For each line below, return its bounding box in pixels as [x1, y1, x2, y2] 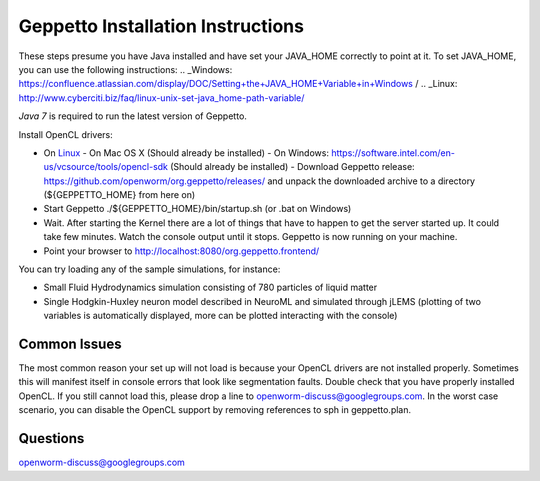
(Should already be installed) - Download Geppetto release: [170, 161, 415, 173]
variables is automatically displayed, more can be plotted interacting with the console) [43, 310, 398, 322]
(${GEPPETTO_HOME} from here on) [43, 189, 196, 201]
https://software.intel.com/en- [331, 146, 455, 159]
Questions [18, 430, 85, 447]
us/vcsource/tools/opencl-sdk [43, 161, 169, 173]
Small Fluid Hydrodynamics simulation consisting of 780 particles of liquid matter [43, 281, 378, 294]
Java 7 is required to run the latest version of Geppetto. [18, 110, 247, 122]
